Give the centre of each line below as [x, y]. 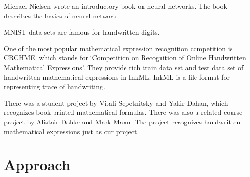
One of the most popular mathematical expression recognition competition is [118, 48]
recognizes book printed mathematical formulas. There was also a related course [123, 112]
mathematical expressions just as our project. [71, 131]
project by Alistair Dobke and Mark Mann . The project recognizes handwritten [122, 121]
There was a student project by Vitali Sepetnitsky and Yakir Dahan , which [116, 102]
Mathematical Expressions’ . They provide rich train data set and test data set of [124, 67]
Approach [37, 165]
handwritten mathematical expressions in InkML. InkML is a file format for [117, 77]
